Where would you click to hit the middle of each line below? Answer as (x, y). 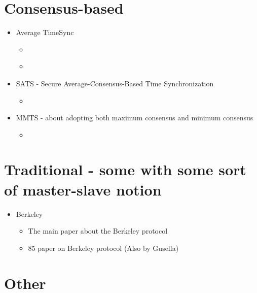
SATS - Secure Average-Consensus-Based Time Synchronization (115, 83)
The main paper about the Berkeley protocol (98, 231)
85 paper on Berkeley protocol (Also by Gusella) (103, 248)
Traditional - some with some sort (125, 169)
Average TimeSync (45, 32)
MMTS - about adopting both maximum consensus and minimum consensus (135, 118)
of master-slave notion (83, 189)
